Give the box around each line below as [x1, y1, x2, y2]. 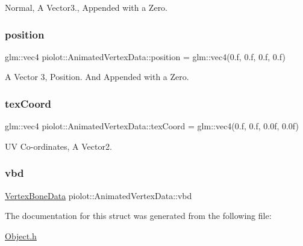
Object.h [5, 229, 37, 242]
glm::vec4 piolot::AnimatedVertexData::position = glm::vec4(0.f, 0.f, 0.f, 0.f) [5, 50, 286, 63]
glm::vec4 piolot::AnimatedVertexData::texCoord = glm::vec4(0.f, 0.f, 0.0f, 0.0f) [5, 120, 299, 132]
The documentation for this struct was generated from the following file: [5, 209, 272, 222]
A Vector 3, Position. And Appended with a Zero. [5, 70, 189, 83]
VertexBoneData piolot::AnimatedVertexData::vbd [5, 189, 192, 201]
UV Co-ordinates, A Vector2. [5, 140, 112, 152]
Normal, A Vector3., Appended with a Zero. [5, 1, 168, 13]
